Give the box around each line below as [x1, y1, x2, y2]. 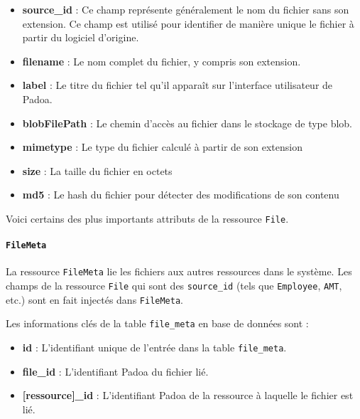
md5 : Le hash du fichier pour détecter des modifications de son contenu [22, 187, 339, 202]
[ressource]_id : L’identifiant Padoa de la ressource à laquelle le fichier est [22, 388, 354, 403]
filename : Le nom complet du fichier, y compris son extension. [22, 53, 301, 68]
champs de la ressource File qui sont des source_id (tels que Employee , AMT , [6, 278, 342, 293]
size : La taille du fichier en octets [22, 163, 173, 178]
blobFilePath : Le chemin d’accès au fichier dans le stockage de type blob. [22, 115, 352, 130]
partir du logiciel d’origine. [22, 30, 139, 45]
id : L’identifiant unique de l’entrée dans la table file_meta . [22, 340, 287, 355]
